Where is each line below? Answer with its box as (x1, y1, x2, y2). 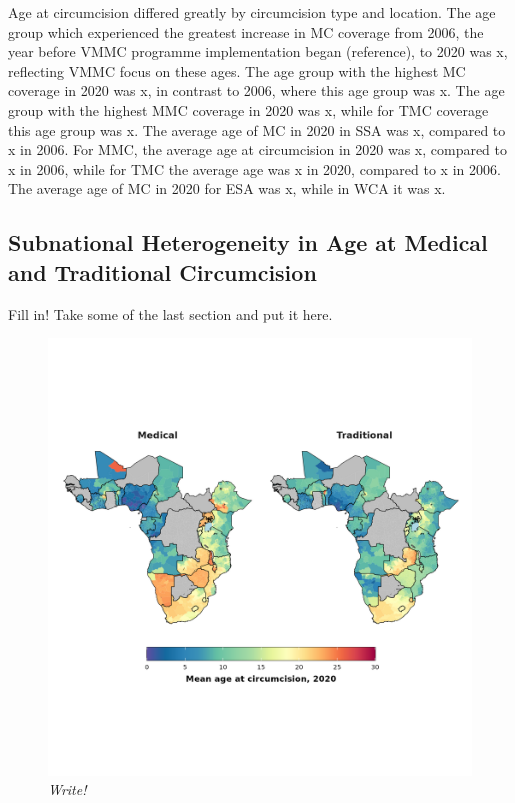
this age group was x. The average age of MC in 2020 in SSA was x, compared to (8, 119, 506, 140)
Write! (48, 779, 87, 800)
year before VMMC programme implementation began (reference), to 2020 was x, (8, 41, 508, 62)
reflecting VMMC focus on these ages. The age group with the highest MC (8, 60, 466, 81)
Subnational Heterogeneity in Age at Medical (8, 227, 488, 258)
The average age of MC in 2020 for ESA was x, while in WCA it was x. (8, 178, 446, 199)
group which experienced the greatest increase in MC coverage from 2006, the (8, 21, 484, 42)
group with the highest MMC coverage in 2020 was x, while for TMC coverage (8, 99, 489, 120)
